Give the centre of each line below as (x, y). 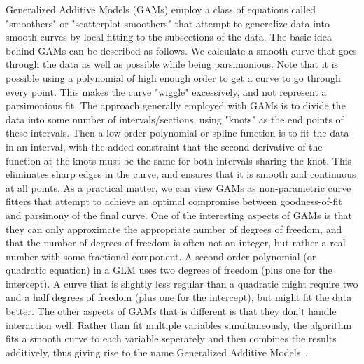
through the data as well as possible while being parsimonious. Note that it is (172, 64)
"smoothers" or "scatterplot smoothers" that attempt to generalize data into (168, 23)
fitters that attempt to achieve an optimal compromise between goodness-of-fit (174, 201)
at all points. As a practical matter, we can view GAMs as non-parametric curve (178, 187)
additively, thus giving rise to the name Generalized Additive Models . (157, 352)
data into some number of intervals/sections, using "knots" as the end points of (175, 119)
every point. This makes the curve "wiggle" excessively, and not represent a (166, 91)
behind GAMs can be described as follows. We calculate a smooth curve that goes (181, 50)
